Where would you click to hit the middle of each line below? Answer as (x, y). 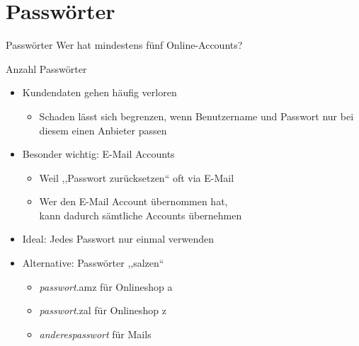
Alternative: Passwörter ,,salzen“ (93, 263)
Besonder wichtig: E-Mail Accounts (98, 154)
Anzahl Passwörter (46, 68)
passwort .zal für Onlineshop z (103, 310)
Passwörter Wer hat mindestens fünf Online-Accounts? (124, 45)
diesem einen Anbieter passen (103, 130)
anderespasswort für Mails (95, 334)
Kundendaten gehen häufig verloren (99, 92)
